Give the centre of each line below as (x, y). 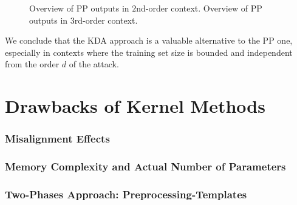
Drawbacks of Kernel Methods (135, 106)
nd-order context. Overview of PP (199, 8)
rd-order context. (106, 20)
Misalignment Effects (57, 139)
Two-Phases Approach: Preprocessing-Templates (126, 194)
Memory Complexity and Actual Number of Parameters (145, 166)
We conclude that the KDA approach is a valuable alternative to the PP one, (149, 40)
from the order (32, 64)
